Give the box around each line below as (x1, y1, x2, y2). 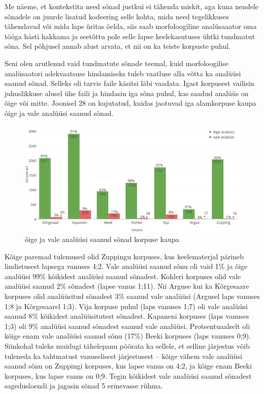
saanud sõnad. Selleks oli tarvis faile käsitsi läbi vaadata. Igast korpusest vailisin (5, 78, 254, 88)
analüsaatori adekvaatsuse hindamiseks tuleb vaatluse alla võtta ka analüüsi (5, 68, 241, 78)
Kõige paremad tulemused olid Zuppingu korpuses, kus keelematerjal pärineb (5, 251, 244, 261)
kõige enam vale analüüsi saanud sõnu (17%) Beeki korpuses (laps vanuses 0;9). (5, 330, 251, 341)
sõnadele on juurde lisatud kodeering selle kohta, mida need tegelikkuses (5, 11, 229, 21)
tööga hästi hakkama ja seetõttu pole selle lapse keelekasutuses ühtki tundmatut (5, 31, 255, 41)
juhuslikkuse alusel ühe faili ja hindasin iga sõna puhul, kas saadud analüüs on (5, 87, 249, 98)
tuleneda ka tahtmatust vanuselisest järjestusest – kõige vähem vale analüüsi (5, 350, 243, 361)
